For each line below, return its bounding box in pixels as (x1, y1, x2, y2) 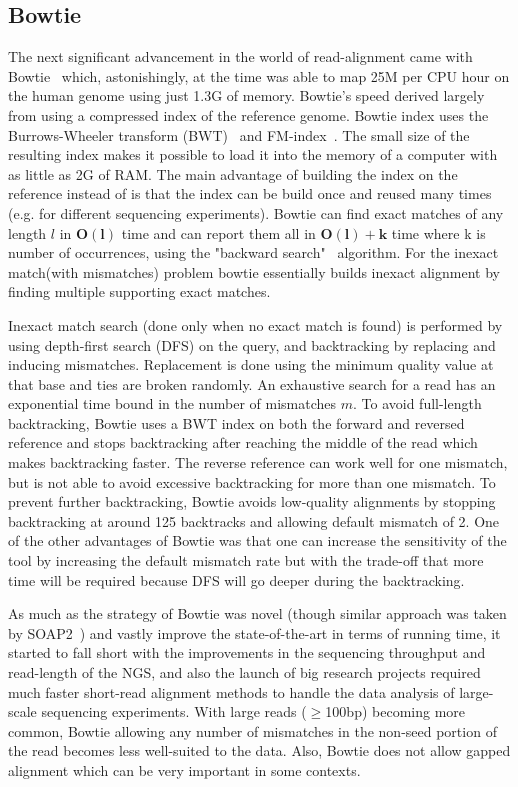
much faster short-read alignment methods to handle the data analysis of (8, 681, 455, 702)
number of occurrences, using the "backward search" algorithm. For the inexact (8, 242, 499, 263)
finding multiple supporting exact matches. (8, 281, 271, 302)
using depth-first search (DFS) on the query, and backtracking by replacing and (8, 334, 496, 355)
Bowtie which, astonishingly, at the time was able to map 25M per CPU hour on (8, 65, 510, 86)
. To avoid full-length (353, 393, 482, 414)
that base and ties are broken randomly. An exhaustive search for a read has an (8, 373, 496, 394)
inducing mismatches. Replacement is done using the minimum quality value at (8, 354, 494, 375)
